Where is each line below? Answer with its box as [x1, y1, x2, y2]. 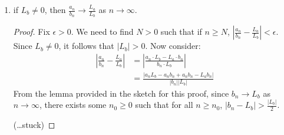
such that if [160, 25, 202, 38]
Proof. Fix [13, 25, 50, 38]
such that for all [135, 98, 193, 111]
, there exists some [39, 98, 107, 111]
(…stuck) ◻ [13, 118, 55, 131]
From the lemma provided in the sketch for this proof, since [13, 87, 229, 99]
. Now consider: [145, 39, 201, 52]
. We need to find [71, 25, 134, 38]
